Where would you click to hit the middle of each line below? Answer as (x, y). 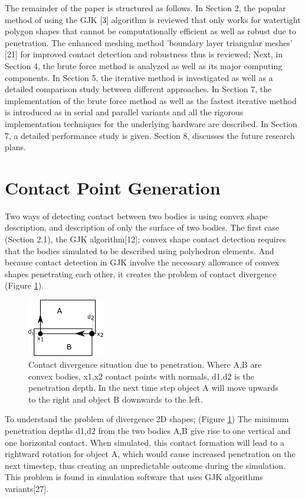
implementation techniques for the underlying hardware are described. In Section (151, 123)
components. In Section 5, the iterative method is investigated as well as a (139, 77)
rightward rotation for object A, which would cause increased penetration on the (150, 454)
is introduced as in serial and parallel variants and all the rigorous (124, 112)
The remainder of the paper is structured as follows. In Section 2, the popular (145, 8)
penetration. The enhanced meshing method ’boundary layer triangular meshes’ (149, 42)
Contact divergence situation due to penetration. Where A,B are (145, 364)
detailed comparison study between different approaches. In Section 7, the (138, 89)
